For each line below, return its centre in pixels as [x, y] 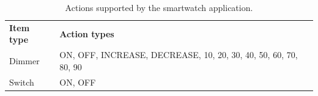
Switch [22, 82]
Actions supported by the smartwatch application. [159, 7]
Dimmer [24, 61]
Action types [87, 33]
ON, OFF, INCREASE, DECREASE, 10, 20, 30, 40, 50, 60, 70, [179, 55]
